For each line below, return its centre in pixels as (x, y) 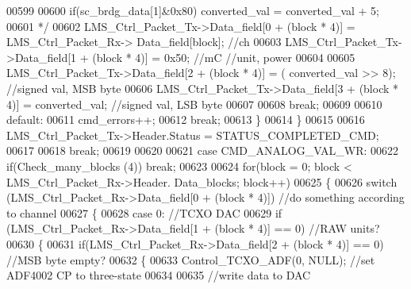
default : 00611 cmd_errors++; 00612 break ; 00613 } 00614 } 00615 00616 (186, 119)
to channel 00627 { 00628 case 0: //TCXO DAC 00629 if (144, 212)
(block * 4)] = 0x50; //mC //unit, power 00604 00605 (224, 57)
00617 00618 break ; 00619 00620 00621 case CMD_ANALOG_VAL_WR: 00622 (203, 150)
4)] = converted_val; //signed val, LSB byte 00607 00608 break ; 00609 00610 (194, 104)
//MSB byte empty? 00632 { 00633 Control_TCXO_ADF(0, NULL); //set (191, 259)
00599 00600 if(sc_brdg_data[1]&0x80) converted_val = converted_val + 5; (193, 10)
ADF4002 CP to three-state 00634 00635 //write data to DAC (159, 275)
